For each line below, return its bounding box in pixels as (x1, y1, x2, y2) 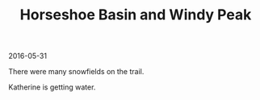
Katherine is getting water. (8, 82, 96, 92)
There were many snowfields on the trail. (8, 67, 145, 77)
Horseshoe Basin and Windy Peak (19, 6, 252, 24)
